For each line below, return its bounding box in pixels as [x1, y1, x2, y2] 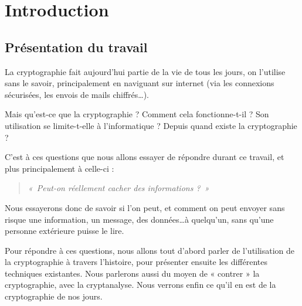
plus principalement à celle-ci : [5, 162, 114, 174]
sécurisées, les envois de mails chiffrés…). [5, 88, 149, 100]
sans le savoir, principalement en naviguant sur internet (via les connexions [5, 77, 274, 89]
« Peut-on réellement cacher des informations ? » [28, 182, 209, 194]
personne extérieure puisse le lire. [5, 225, 124, 237]
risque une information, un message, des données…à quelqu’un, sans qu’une [5, 213, 274, 225]
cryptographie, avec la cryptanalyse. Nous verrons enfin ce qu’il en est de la [5, 278, 276, 291]
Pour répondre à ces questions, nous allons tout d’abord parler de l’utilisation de [5, 244, 295, 256]
